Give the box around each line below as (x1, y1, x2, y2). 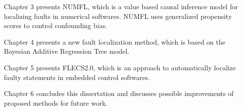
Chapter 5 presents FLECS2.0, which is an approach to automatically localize (4, 62, 236, 72)
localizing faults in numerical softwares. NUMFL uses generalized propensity (4, 11, 232, 21)
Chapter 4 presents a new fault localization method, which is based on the (4, 36, 225, 47)
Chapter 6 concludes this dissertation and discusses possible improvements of (4, 88, 234, 98)
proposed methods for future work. (4, 97, 108, 108)
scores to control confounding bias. (4, 20, 107, 31)
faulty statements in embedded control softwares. (4, 72, 150, 82)
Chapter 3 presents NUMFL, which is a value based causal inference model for (4, 1, 238, 11)
